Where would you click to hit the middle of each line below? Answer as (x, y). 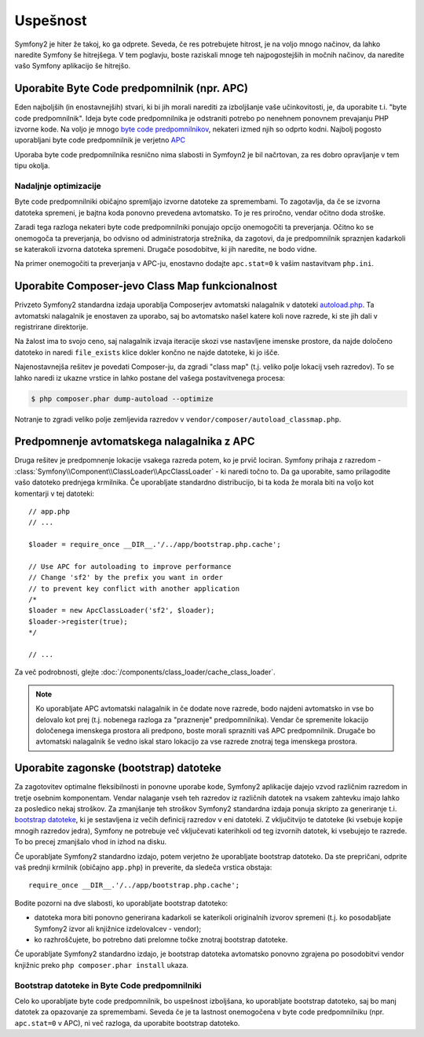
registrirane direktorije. (51, 327)
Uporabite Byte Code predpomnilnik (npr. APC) (132, 89)
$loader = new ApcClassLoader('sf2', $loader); (122, 611)
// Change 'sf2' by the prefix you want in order (126, 578)
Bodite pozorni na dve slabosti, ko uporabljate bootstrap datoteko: (121, 903)
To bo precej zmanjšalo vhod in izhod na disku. (91, 842)
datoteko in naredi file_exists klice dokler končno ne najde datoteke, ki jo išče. (147, 352)
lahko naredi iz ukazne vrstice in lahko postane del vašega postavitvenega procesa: (150, 378)
